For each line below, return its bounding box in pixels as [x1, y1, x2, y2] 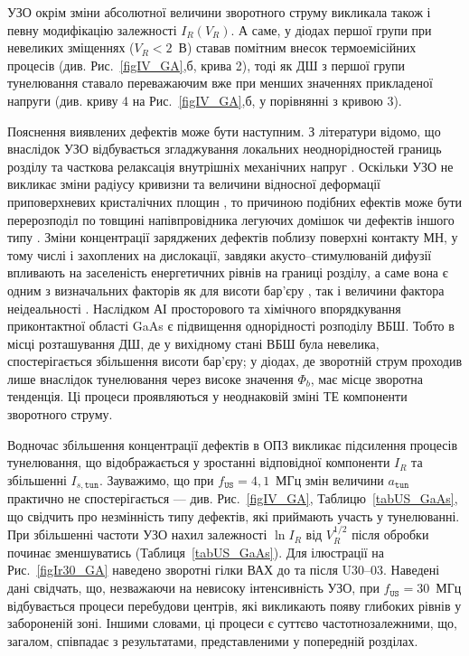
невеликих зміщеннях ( [7, 38, 135, 57]
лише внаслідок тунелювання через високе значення [7, 369, 294, 388]
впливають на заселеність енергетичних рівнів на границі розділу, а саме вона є [7, 263, 448, 282]
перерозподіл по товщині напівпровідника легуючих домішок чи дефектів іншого [7, 210, 455, 229]
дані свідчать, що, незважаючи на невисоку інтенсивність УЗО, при [7, 578, 380, 597]
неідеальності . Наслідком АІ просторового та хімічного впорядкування [7, 298, 401, 317]
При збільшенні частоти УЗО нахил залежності [7, 525, 267, 544]
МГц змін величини [276, 470, 384, 489]
